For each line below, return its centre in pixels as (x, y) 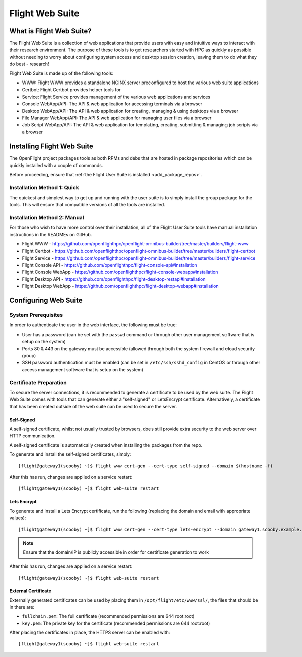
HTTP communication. (32, 436)
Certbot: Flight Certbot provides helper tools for (71, 90)
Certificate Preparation (38, 382)
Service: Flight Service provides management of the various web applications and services (116, 97)
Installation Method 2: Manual (47, 217)
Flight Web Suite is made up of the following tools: (61, 73)
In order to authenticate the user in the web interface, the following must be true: (93, 325)
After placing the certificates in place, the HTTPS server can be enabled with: (90, 633)
